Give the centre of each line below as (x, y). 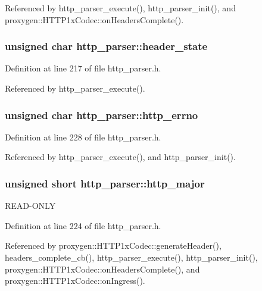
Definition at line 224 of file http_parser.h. (83, 225)
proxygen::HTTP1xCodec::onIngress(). (75, 281)
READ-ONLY (30, 206)
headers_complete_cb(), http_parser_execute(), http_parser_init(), (131, 257)
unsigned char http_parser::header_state (106, 46)
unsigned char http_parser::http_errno (102, 115)
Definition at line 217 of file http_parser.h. (83, 68)
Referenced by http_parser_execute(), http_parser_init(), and (120, 8)
